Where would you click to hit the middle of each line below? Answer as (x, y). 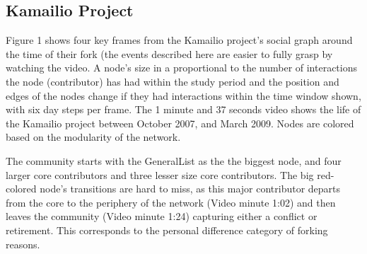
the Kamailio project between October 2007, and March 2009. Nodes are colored (180, 123)
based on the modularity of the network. (93, 137)
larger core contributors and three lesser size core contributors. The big (160, 174)
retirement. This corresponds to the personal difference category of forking (167, 230)
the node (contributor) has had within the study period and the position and (173, 81)
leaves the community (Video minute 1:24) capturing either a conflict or (162, 216)
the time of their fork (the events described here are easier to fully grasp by (169, 53)
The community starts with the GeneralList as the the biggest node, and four (174, 160)
